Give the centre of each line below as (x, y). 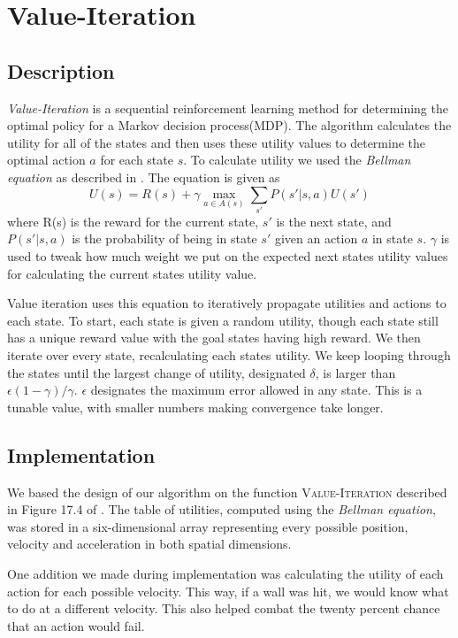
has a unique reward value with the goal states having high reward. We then (214, 338)
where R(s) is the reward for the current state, (133, 221)
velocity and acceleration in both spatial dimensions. (149, 544)
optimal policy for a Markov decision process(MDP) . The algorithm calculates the (229, 125)
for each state (137, 160)
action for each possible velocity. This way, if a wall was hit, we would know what (228, 591)
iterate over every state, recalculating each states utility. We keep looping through (229, 355)
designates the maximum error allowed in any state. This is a (256, 390)
